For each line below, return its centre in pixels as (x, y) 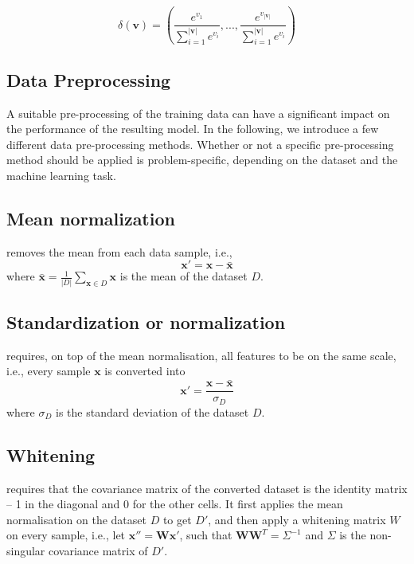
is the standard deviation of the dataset (152, 411)
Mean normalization (91, 218)
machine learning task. (61, 175)
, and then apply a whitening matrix (297, 519)
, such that (206, 535)
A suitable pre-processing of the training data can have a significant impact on (198, 113)
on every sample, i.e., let (66, 535)
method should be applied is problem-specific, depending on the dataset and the (202, 160)
